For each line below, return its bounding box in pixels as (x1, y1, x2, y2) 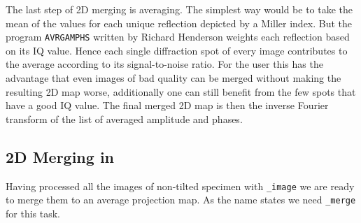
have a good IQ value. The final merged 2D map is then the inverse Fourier (6, 98, 329, 113)
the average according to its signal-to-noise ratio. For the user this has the (6, 57, 323, 71)
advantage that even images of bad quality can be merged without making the (6, 71, 341, 85)
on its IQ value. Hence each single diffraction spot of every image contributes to (6, 43, 348, 57)
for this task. (6, 206, 60, 220)
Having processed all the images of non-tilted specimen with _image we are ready (6, 178, 355, 193)
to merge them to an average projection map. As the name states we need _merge (6, 192, 356, 207)
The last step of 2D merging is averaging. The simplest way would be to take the (6, 2, 353, 16)
